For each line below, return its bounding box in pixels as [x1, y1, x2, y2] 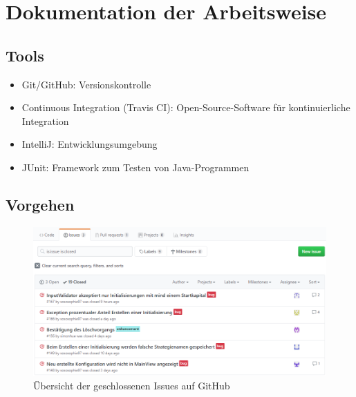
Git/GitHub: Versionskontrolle [21, 77, 151, 91]
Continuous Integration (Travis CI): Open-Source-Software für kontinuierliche [21, 100, 350, 115]
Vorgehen [6, 193, 75, 215]
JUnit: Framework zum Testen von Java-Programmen [21, 159, 250, 174]
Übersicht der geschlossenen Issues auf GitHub [33, 378, 230, 393]
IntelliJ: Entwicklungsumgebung [21, 137, 158, 151]
